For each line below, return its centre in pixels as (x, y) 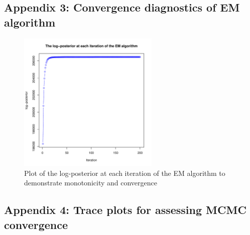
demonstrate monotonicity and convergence (91, 183)
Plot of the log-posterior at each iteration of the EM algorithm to (125, 173)
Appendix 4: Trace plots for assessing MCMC (125, 210)
